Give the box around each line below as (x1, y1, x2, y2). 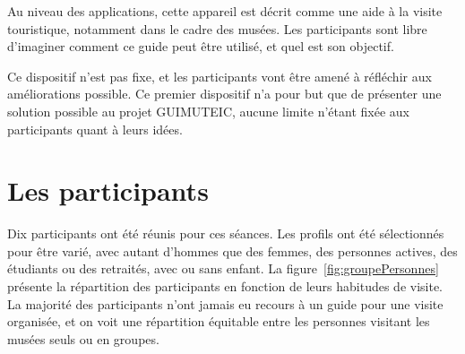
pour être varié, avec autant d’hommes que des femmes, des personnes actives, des (7, 241, 458, 260)
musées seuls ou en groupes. (7, 329, 159, 348)
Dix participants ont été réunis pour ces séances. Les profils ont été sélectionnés (7, 224, 444, 243)
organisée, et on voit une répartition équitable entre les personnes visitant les (7, 312, 430, 331)
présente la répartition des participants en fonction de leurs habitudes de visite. (7, 277, 443, 296)
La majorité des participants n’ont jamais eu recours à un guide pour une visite (7, 294, 443, 313)
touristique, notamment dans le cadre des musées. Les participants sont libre (7, 19, 427, 38)
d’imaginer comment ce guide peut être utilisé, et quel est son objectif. (7, 37, 394, 56)
